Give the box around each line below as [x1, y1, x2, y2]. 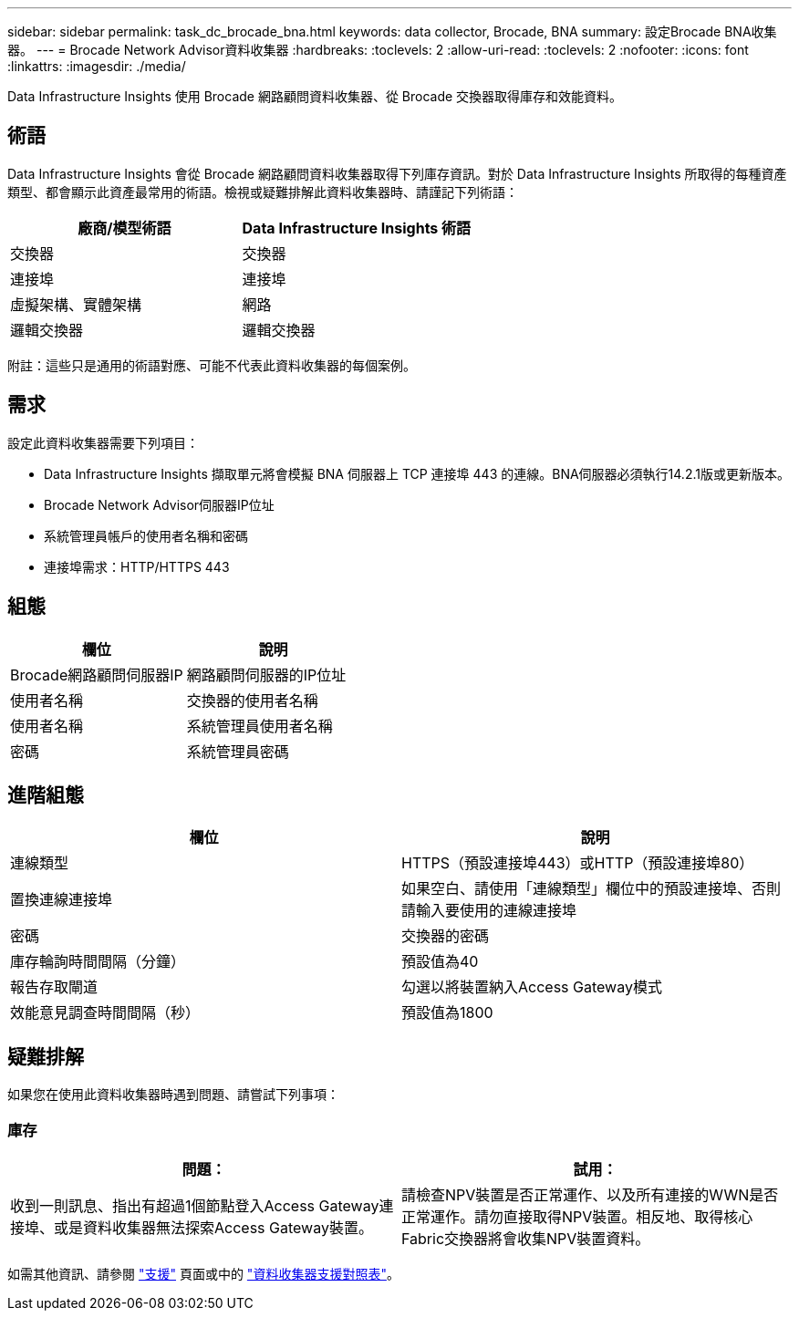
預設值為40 [401, 952, 479, 971]
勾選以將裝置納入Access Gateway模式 [401, 978, 662, 997]
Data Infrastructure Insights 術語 [242, 218, 472, 237]
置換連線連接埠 [10, 890, 113, 909]
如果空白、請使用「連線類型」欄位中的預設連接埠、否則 [401, 879, 782, 898]
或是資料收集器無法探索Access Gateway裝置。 [54, 1218, 373, 1237]
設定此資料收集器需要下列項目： [7, 434, 199, 451]
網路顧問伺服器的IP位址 [186, 665, 347, 684]
